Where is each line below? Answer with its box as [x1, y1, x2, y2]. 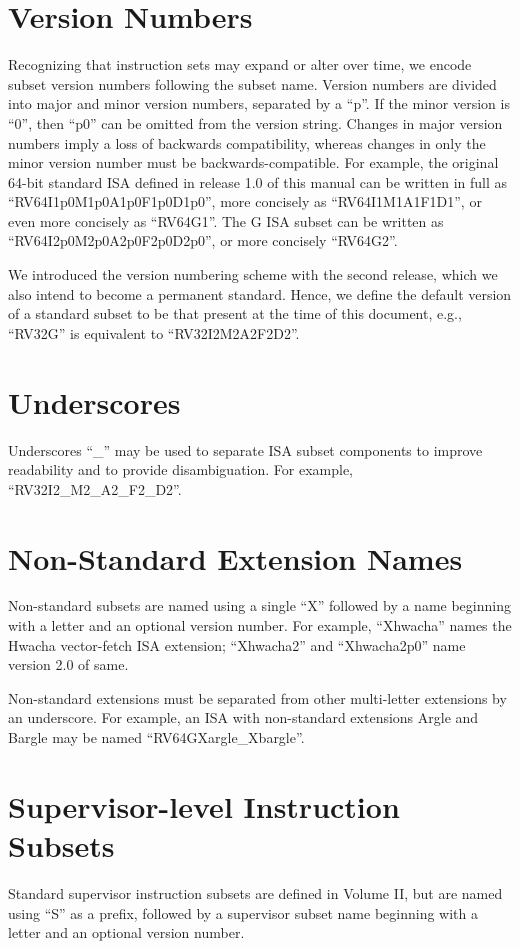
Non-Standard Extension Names [8, 537, 463, 578]
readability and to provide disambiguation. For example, [8, 459, 354, 480]
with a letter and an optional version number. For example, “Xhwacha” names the [8, 615, 512, 636]
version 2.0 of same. [8, 654, 129, 675]
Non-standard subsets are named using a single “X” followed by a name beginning [8, 595, 511, 616]
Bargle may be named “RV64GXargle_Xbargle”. [8, 727, 305, 748]
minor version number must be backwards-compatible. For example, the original [8, 152, 499, 173]
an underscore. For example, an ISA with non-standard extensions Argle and [8, 707, 479, 728]
